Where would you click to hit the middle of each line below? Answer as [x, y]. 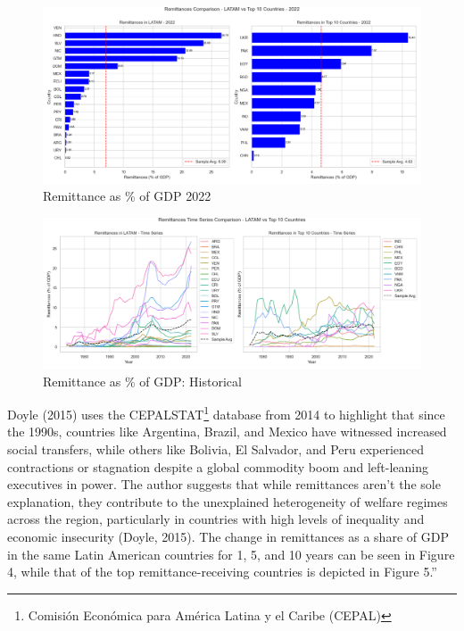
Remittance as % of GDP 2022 [127, 196]
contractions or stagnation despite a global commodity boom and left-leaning [218, 466]
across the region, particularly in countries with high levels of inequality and [216, 519]
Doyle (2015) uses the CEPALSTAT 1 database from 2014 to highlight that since [226, 413]
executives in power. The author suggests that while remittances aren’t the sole [224, 484]
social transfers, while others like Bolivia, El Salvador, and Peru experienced [216, 449]
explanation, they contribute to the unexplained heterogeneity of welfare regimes [228, 501]
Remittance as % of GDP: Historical [142, 381]
